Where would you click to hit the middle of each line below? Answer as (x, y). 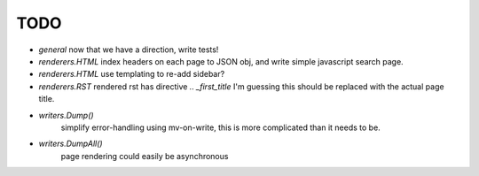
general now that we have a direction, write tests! (129, 50)
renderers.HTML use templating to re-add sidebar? (132, 74)
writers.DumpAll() (71, 144)
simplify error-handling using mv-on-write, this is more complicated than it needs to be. (220, 127)
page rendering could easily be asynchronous (145, 156)
